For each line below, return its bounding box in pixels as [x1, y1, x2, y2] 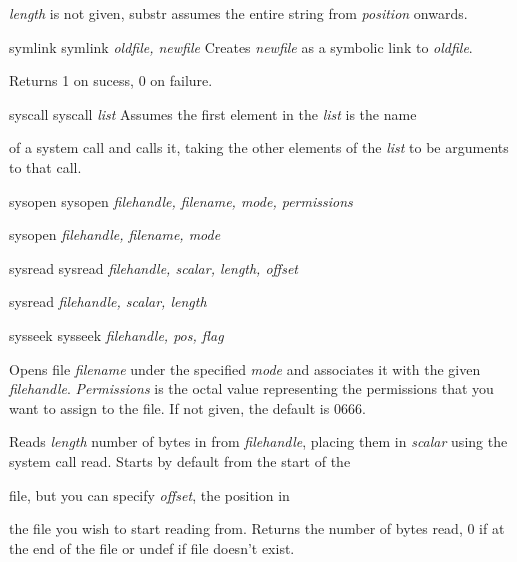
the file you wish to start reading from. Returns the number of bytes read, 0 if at [9, 518, 505, 539]
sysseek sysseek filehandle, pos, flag [9, 324, 224, 345]
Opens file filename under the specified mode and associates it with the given [9, 358, 481, 379]
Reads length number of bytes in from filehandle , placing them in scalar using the [9, 431, 508, 452]
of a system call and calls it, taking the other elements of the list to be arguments [9, 137, 509, 158]
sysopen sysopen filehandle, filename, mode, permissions [9, 190, 353, 211]
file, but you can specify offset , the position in [9, 484, 290, 505]
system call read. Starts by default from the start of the [9, 450, 351, 471]
